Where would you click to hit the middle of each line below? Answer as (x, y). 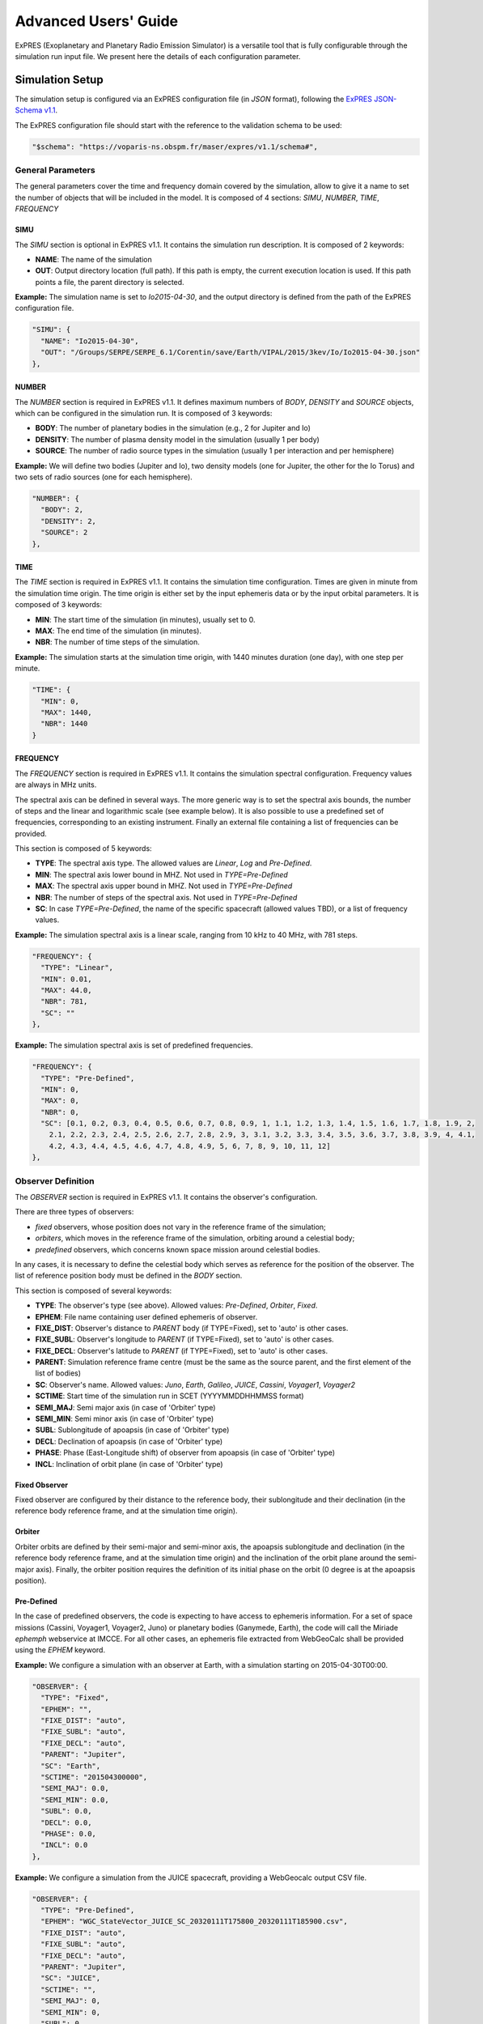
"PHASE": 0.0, (69, 1833)
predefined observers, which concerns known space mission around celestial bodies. (178, 1249)
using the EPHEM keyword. (60, 1650)
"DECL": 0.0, (66, 1822)
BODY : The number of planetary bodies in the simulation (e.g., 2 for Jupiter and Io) (173, 428)
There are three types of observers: (74, 1212)
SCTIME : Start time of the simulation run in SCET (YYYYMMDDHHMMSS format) (169, 1396)
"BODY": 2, (62, 510)
